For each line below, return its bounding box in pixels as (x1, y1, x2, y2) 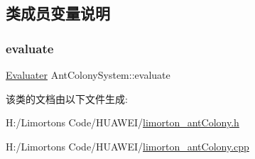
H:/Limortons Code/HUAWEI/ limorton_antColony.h (6, 115, 239, 130)
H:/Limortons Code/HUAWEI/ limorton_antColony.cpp (6, 138, 249, 153)
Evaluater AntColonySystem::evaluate (6, 67, 170, 82)
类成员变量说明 (6, 2, 110, 24)
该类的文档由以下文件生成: (6, 91, 128, 106)
